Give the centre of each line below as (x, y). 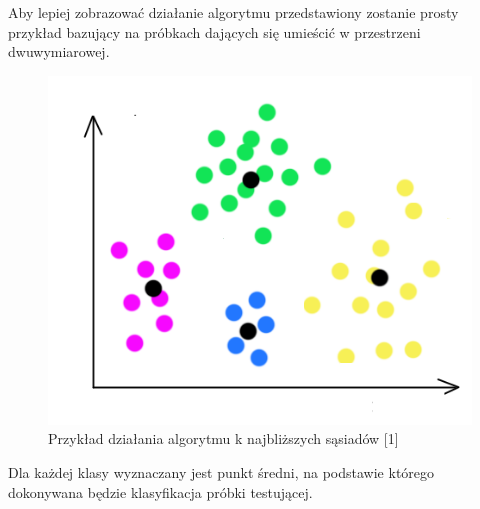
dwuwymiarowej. (59, 51)
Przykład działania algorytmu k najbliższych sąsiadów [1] (223, 438)
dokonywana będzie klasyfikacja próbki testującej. (160, 491)
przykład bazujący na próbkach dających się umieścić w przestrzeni (214, 31)
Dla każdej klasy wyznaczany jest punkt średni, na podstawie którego (221, 471)
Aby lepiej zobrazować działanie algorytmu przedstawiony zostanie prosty (233, 12)
